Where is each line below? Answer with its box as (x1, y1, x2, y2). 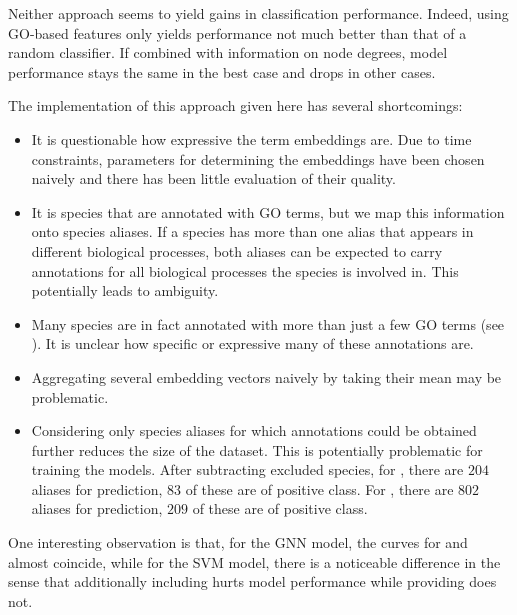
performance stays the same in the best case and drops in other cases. (8, 61, 436, 82)
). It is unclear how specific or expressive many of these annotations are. (31, 333, 474, 354)
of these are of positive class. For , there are (185, 478, 454, 499)
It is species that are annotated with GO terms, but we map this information (31, 201, 505, 222)
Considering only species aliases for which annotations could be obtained (31, 420, 477, 441)
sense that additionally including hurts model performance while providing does (8, 571, 497, 592)
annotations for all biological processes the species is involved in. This (31, 260, 459, 281)
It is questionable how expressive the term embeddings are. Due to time (31, 128, 472, 149)
